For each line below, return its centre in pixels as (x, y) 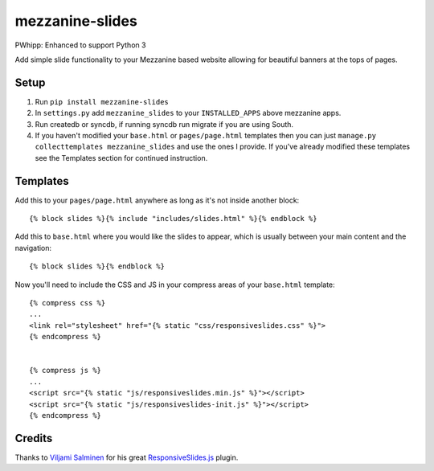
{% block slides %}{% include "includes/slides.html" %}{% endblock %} (173, 219)
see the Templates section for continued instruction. (121, 158)
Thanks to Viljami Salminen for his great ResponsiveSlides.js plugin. (127, 457)
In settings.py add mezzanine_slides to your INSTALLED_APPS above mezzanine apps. (188, 113)
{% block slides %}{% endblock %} (97, 266)
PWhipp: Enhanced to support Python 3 (80, 45)
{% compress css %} (68, 303)
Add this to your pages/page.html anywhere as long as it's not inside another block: (157, 200)
